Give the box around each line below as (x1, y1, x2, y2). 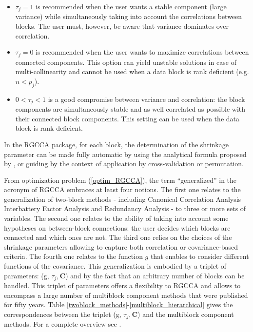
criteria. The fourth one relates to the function (4, 251, 143, 261)
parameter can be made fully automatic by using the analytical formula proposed (4, 149, 247, 159)
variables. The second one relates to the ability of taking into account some (4, 213, 229, 223)
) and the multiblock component (137, 309, 234, 319)
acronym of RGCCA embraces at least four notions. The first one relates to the (4, 184, 241, 195)
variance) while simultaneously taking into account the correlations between (15, 11, 242, 21)
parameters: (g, (4, 270, 49, 280)
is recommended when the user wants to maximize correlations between (36, 47, 249, 57)
